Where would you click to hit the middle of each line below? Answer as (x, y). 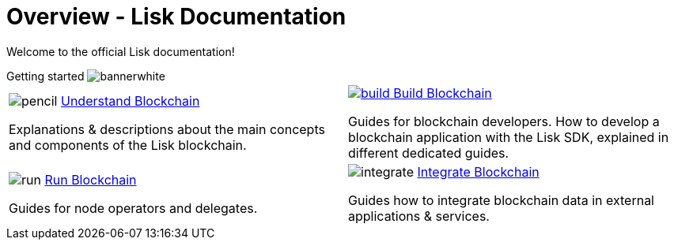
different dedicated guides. (429, 153)
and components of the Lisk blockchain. (128, 145)
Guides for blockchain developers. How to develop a (504, 121)
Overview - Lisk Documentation (176, 17)
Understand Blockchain (130, 101)
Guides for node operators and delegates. (133, 208)
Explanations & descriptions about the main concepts (167, 129)
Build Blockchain (443, 93)
